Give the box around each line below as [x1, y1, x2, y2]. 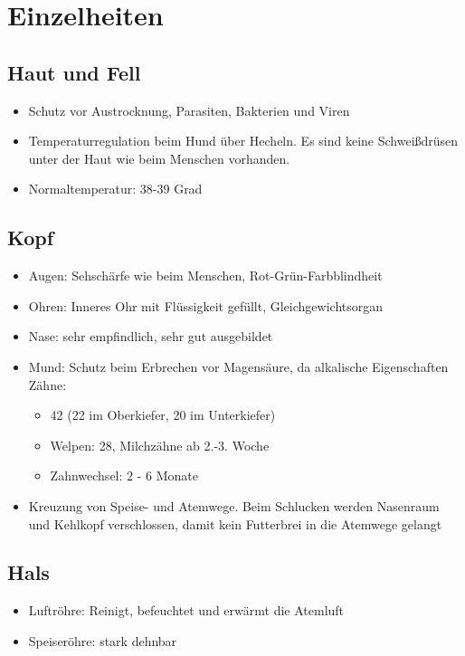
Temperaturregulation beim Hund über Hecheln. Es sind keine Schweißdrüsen [28, 131, 459, 150]
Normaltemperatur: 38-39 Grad [28, 179, 203, 198]
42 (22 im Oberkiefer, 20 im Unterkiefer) [50, 405, 276, 424]
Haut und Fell [7, 58, 141, 86]
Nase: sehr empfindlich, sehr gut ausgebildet [28, 327, 273, 346]
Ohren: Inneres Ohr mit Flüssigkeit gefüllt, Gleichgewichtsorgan [28, 296, 384, 315]
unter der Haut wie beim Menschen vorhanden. [28, 148, 290, 167]
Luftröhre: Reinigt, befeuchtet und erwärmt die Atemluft [28, 601, 345, 620]
